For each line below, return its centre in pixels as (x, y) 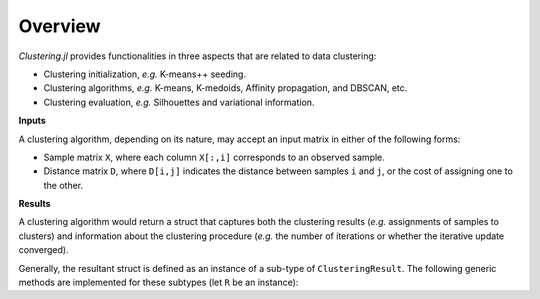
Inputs (32, 121)
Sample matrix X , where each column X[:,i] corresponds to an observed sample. (214, 157)
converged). (43, 250)
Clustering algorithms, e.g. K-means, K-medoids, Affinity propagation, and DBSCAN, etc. (225, 88)
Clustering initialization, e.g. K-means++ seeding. (145, 74)
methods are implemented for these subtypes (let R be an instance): (158, 282)
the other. (63, 185)
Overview (59, 26)
